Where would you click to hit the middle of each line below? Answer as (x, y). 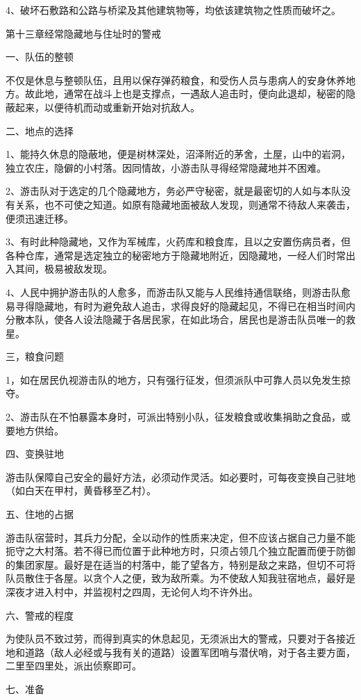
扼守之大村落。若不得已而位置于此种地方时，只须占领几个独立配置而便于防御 (180, 551)
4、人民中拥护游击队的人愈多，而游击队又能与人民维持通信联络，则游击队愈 (178, 292)
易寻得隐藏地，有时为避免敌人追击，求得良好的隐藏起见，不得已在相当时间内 (180, 306)
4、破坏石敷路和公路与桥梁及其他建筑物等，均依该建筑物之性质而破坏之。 (173, 10)
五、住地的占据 (40, 514)
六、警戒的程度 (40, 615)
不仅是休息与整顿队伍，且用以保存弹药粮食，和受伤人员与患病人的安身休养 (176, 80)
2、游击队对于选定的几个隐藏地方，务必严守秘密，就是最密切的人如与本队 (173, 191)
